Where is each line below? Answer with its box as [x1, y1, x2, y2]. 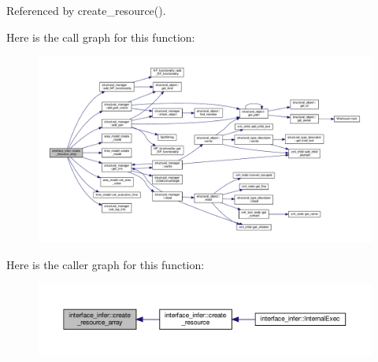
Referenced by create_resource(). [6, 2, 166, 18]
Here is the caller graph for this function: [6, 256, 205, 272]
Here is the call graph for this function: [6, 28, 195, 45]
